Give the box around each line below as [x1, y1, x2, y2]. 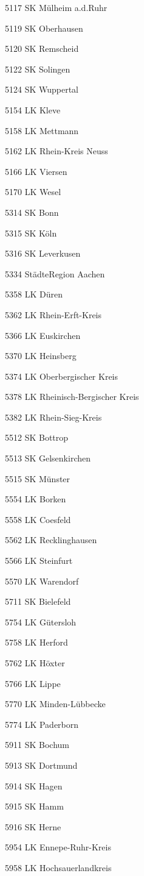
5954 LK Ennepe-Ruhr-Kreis [5, 841, 111, 853]
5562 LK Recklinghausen [5, 533, 97, 546]
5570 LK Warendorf [5, 574, 79, 587]
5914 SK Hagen [5, 779, 63, 792]
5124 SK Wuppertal [5, 83, 79, 96]
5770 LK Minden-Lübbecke [5, 697, 106, 710]
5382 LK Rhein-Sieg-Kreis [5, 410, 102, 423]
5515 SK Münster [5, 472, 70, 485]
